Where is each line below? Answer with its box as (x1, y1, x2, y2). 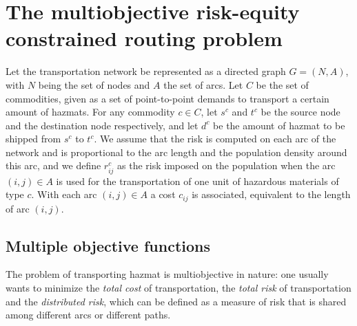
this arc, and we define (6, 158, 101, 173)
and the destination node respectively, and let (6, 118, 198, 132)
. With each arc (31, 187, 97, 202)
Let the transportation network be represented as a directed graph (6, 64, 286, 78)
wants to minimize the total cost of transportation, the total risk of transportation (6, 281, 351, 295)
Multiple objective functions (6, 235, 211, 256)
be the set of (256, 77, 309, 91)
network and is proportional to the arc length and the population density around (6, 144, 347, 159)
